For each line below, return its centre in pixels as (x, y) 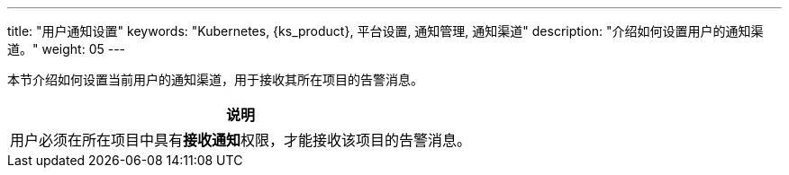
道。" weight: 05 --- (67, 49)
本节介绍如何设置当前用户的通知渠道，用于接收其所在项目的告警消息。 (215, 79)
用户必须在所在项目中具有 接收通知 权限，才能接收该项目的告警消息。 (241, 140)
